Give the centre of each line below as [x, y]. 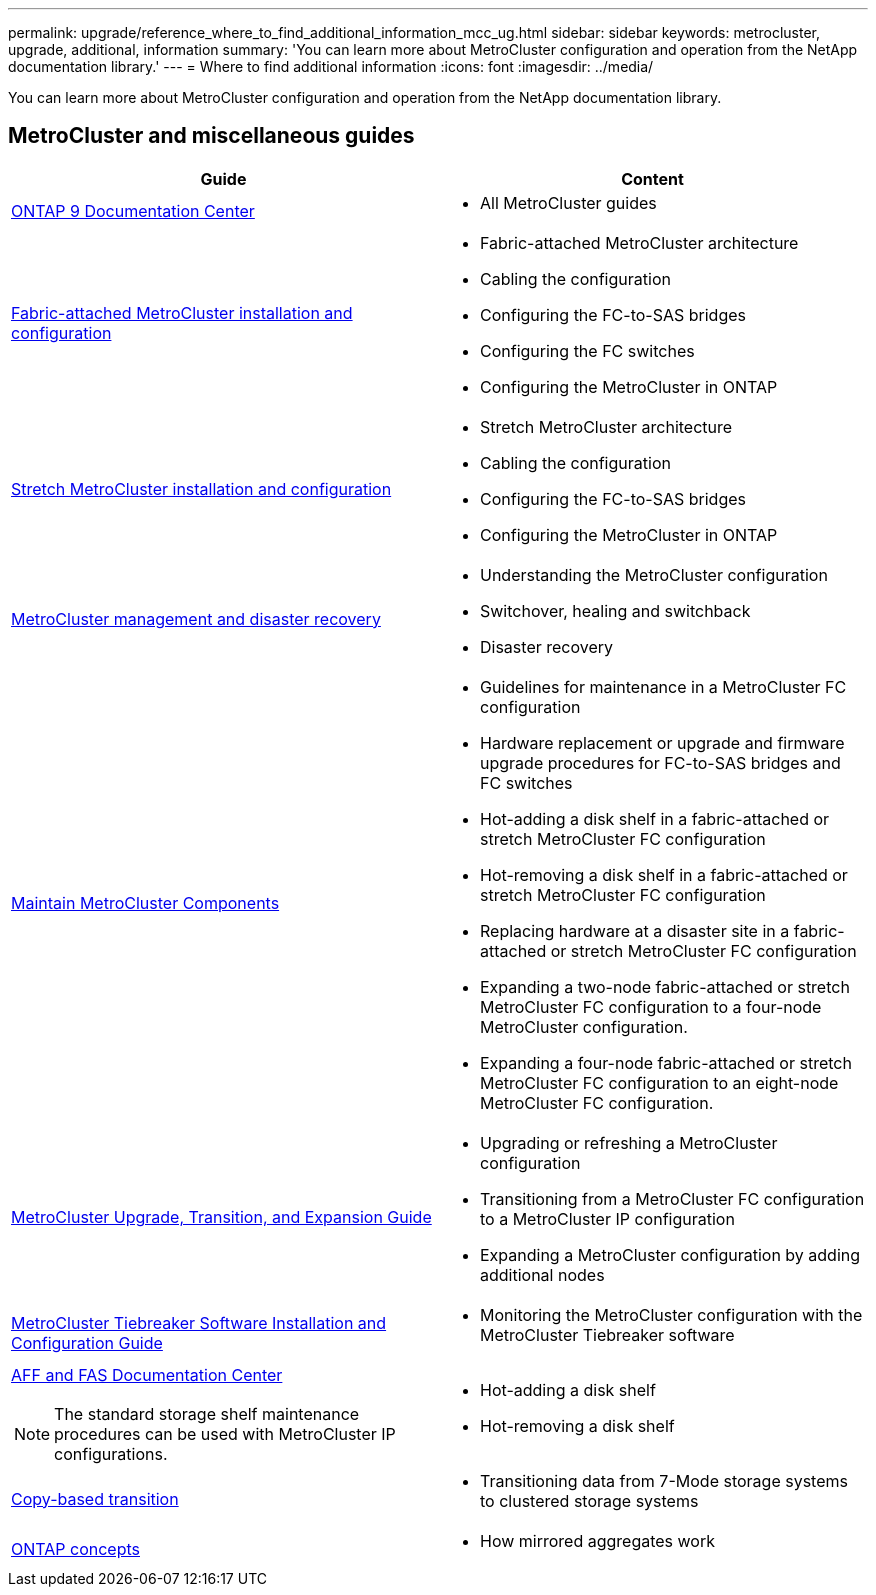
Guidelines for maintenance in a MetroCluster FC [663, 686]
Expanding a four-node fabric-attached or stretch [666, 1062]
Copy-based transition [95, 1498]
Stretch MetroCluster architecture [606, 426]
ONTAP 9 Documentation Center [133, 210]
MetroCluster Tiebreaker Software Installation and [199, 1322]
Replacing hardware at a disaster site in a [635, 930]
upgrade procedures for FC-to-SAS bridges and [660, 762]
